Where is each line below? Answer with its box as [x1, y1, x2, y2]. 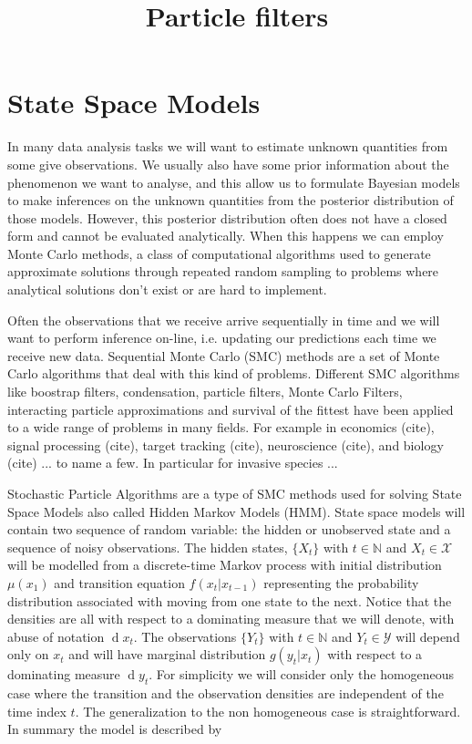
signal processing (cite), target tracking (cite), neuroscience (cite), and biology [7, 435, 444, 454]
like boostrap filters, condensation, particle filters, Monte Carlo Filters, [7, 382, 403, 401]
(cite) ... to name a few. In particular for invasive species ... [7, 453, 338, 472]
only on [7, 645, 49, 664]
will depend [395, 626, 460, 646]
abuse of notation [7, 626, 105, 646]
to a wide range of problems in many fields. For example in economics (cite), [7, 418, 435, 437]
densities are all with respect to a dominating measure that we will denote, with [7, 609, 455, 628]
